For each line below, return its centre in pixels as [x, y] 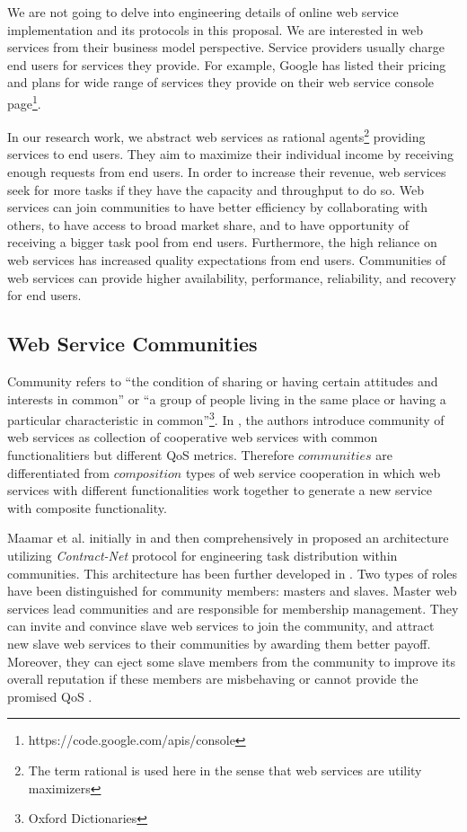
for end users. [44, 295]
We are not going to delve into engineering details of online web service [203, 12]
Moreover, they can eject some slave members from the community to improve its [231, 661]
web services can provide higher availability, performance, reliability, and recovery [232, 277]
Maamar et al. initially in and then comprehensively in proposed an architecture [228, 538]
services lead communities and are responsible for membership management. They [233, 608]
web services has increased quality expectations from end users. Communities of [227, 260]
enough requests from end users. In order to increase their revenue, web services [227, 172]
